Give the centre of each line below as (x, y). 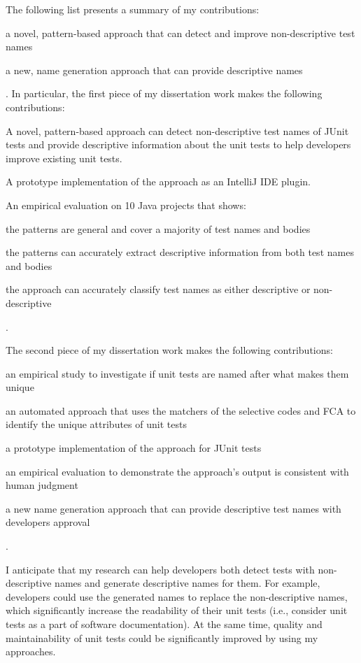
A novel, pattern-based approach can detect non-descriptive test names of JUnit (177, 130)
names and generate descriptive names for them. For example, (187, 583)
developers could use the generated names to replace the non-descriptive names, (177, 596)
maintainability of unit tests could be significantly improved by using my (162, 637)
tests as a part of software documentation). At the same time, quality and (164, 624)
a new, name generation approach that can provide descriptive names (154, 70)
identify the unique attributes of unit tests (96, 424)
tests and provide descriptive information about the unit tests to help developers (178, 144)
